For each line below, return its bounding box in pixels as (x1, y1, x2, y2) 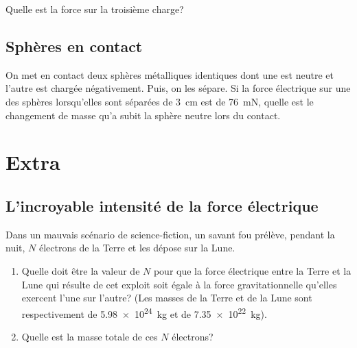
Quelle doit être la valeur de (21, 263, 140, 277)
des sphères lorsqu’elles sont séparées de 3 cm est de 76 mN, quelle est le (5, 94, 314, 108)
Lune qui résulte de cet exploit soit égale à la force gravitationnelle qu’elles (21, 277, 337, 291)
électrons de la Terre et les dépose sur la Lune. (38, 240, 235, 255)
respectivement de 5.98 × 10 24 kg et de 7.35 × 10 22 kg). (21, 304, 267, 321)
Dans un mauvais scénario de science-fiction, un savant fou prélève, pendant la (5, 227, 335, 241)
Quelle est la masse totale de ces (21, 329, 158, 343)
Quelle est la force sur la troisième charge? (5, 2, 184, 16)
